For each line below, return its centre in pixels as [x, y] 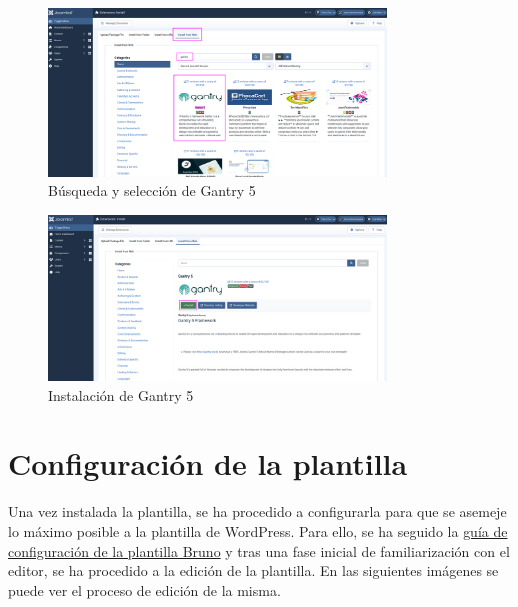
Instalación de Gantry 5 [121, 394]
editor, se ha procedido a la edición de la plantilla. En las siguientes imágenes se [253, 570]
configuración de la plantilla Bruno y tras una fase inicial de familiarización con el [259, 550]
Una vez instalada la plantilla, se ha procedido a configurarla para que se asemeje [257, 511]
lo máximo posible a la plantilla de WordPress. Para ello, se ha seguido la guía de [258, 530]
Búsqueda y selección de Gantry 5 [152, 190]
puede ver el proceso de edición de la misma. [144, 589]
